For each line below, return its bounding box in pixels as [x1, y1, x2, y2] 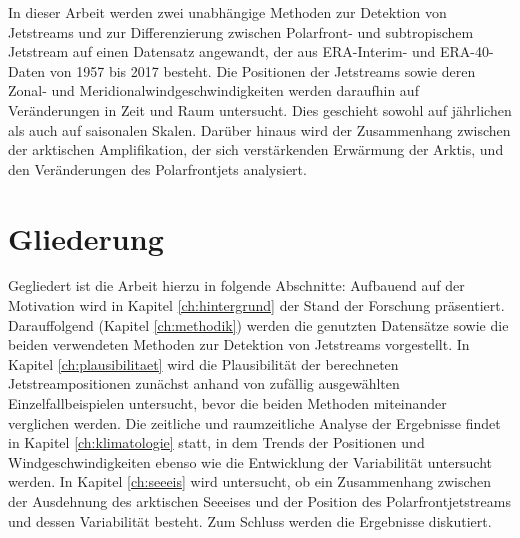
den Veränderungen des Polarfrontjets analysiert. [8, 158, 307, 179]
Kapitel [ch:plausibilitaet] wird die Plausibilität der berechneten [8, 353, 399, 374]
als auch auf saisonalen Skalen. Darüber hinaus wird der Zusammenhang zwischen [8, 119, 511, 140]
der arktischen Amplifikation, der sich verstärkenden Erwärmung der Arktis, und [8, 139, 504, 160]
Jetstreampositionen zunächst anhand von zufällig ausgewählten [8, 373, 400, 394]
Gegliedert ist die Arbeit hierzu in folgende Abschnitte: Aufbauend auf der [8, 275, 465, 296]
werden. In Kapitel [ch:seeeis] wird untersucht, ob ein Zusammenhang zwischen [8, 471, 492, 492]
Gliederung [8, 217, 164, 258]
